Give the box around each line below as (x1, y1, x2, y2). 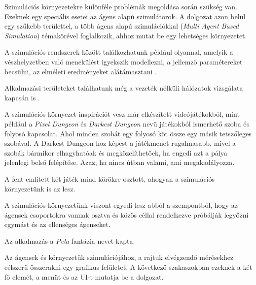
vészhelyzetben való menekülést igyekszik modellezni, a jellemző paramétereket (4, 56, 243, 66)
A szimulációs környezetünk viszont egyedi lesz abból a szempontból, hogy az (4, 200, 238, 210)
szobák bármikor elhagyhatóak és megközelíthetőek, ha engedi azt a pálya (4, 147, 227, 158)
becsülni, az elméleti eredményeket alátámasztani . (4, 66, 157, 76)
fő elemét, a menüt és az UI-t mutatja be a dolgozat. (4, 271, 164, 282)
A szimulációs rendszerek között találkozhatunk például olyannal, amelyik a (4, 47, 233, 57)
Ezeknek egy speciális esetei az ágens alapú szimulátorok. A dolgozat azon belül (4, 11, 246, 21)
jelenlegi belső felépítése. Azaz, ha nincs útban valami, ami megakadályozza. (4, 157, 235, 167)
